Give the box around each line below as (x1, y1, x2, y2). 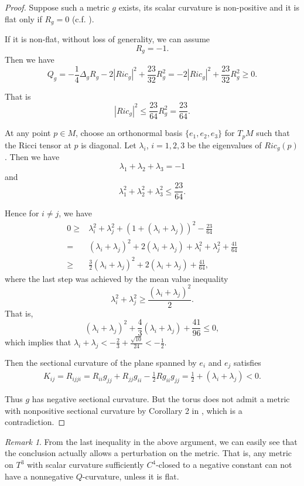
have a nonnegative (5, 470, 74, 482)
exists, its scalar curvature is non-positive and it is (118, 1, 299, 13)
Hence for (5, 207, 39, 219)
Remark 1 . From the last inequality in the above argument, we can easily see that (5, 435, 298, 447)
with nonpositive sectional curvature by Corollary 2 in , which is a (5, 404, 242, 416)
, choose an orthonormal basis (75, 127, 183, 139)
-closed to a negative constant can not (156, 458, 292, 471)
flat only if (5, 12, 42, 25)
